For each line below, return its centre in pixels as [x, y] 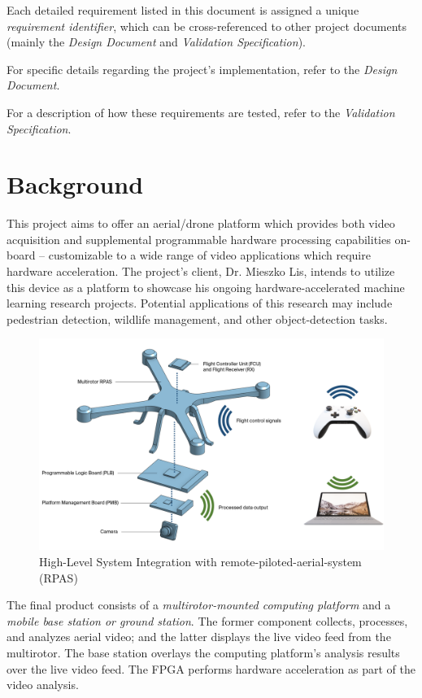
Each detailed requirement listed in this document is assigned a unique [183, 10]
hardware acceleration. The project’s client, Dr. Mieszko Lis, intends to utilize [201, 271]
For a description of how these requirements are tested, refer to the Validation [201, 112]
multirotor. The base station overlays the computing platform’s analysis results [203, 653]
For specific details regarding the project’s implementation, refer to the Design [202, 69]
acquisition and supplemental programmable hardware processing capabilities [199, 239]
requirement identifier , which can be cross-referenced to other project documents [207, 26]
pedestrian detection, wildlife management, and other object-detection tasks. [197, 318]
